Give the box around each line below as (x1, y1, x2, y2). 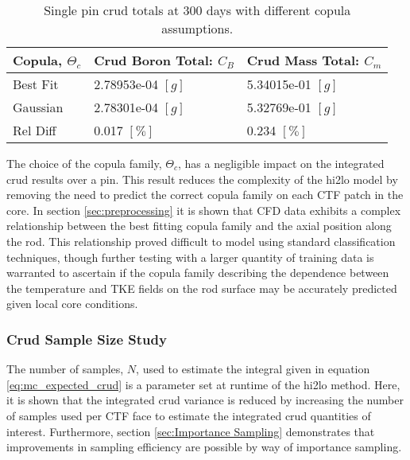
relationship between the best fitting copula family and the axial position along (6, 217, 392, 234)
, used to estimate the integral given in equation (136, 361, 370, 377)
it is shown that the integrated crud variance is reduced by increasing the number (6, 392, 404, 408)
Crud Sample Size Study (6, 329, 167, 349)
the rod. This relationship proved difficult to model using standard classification (6, 232, 396, 249)
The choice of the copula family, (6, 155, 162, 171)
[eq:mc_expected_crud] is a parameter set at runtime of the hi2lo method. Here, (6, 376, 400, 392)
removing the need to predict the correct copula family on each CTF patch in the (6, 186, 404, 203)
